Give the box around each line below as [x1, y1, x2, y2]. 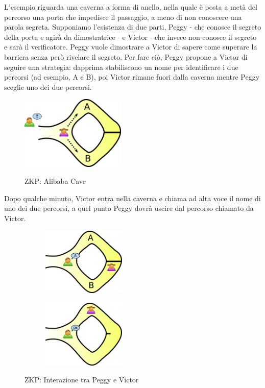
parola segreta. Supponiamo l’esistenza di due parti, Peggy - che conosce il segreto [4, 21, 261, 32]
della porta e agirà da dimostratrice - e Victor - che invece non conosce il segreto [4, 31, 257, 42]
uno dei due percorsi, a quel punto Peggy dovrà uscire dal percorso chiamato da [4, 203, 254, 213]
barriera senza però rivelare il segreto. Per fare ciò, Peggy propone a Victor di [4, 51, 248, 62]
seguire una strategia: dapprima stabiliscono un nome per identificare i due [4, 61, 238, 72]
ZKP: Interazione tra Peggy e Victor [25, 374, 139, 385]
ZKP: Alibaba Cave [25, 176, 86, 186]
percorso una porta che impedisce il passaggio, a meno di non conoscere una [4, 11, 242, 22]
